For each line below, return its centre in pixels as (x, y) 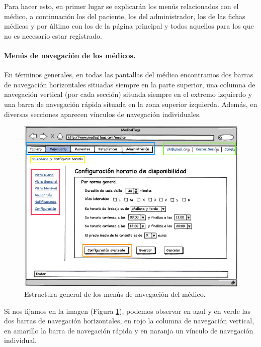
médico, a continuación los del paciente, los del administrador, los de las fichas (125, 16)
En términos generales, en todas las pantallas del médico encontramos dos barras (129, 75)
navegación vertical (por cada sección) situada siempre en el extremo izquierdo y (128, 94)
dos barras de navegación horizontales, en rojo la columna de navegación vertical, (129, 321)
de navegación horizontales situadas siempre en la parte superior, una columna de (130, 84)
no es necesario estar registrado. (53, 35)
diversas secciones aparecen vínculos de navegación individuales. (103, 114)
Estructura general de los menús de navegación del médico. (115, 294)
